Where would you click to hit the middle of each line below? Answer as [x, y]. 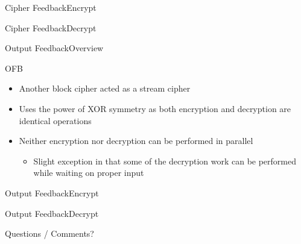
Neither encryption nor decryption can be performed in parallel [136, 141]
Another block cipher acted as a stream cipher [105, 88]
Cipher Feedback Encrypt [51, 7]
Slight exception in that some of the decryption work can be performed [165, 161]
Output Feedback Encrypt [52, 192]
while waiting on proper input [89, 173]
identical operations [55, 120]
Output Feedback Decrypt [52, 213]
